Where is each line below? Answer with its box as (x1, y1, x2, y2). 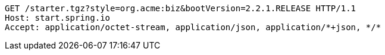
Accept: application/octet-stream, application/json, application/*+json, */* (5, 22, 381, 32)
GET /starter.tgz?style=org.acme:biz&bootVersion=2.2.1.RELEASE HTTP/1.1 (5, 4, 356, 13)
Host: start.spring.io (5, 13, 111, 22)
